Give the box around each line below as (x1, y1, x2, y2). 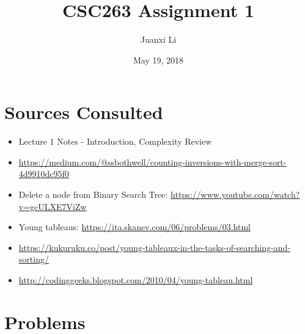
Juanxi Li (140, 33, 177, 46)
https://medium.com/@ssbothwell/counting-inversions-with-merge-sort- (18, 155, 287, 168)
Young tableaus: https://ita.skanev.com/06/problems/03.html (18, 220, 251, 233)
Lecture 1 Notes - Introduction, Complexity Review (18, 135, 212, 148)
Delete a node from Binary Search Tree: (18, 188, 168, 201)
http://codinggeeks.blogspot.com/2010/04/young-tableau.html (18, 274, 253, 286)
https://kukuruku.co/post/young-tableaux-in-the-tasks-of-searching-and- (18, 241, 291, 253)
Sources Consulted (4, 100, 163, 125)
